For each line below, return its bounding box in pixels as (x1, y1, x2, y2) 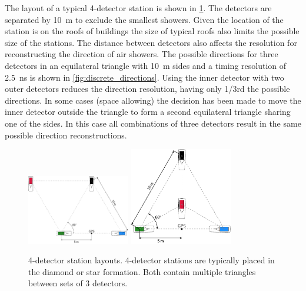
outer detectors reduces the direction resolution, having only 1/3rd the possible (5, 82, 290, 95)
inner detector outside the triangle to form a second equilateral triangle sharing (5, 105, 291, 118)
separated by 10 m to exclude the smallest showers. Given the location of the (5, 13, 284, 25)
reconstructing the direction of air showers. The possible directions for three (5, 48, 278, 60)
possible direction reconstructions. (5, 128, 127, 141)
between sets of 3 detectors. (28, 277, 128, 289)
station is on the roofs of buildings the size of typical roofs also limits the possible (5, 25, 300, 37)
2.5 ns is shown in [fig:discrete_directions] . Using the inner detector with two (5, 71, 284, 83)
